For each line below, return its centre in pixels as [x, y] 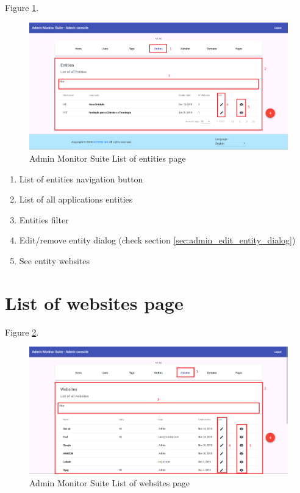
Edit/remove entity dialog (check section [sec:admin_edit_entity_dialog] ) [157, 240]
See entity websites [55, 261]
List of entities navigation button [81, 178]
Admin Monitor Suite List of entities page [108, 158]
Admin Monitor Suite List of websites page [109, 482]
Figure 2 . [22, 332]
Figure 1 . [22, 7]
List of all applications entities [76, 199]
